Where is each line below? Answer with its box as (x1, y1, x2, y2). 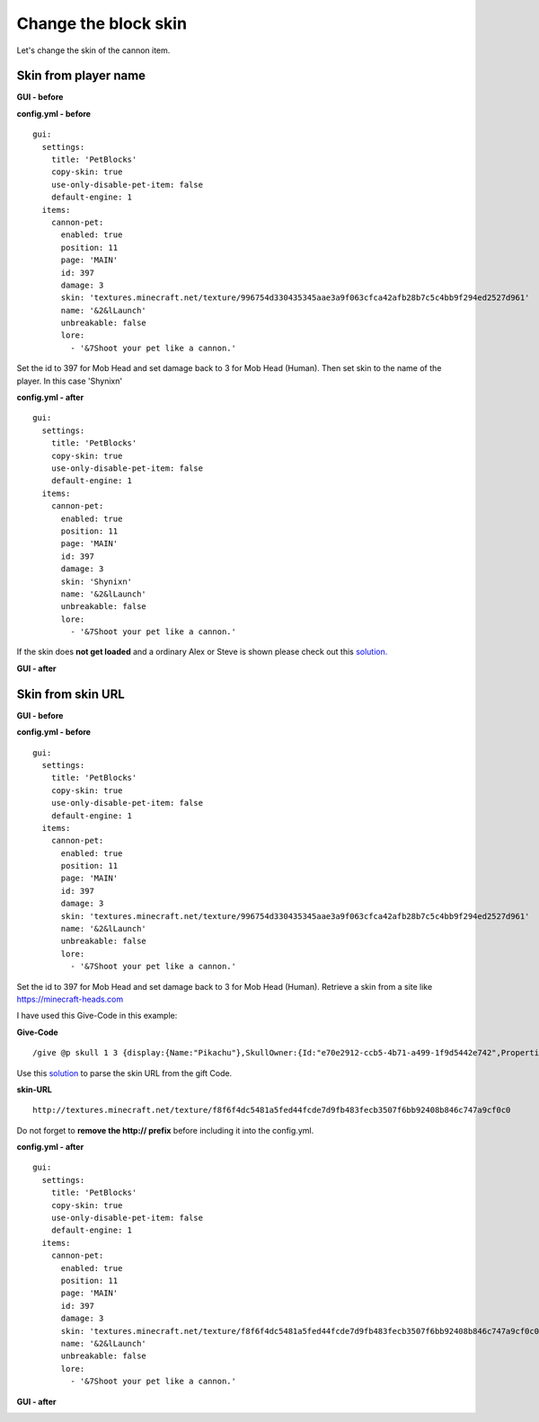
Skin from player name (16, 68, 146, 84)
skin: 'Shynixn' (60, 576, 133, 587)
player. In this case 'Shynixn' (16, 375, 123, 386)
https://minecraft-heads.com (16, 994, 124, 1004)
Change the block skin (16, 13, 188, 33)
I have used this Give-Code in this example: (16, 1011, 178, 1021)
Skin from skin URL (16, 686, 125, 702)
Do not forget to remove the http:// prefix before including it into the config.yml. (16, 1125, 314, 1135)
